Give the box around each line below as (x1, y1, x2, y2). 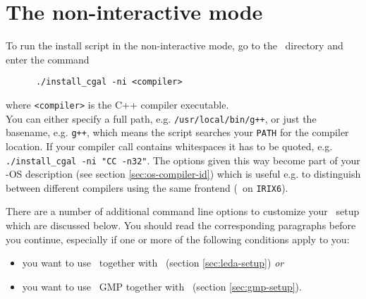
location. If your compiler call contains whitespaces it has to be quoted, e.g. (6, 138, 333, 153)
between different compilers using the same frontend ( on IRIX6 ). (6, 180, 288, 195)
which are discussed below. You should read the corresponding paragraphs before (6, 218, 356, 233)
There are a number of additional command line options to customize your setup (6, 204, 360, 219)
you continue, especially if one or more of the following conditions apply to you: (6, 231, 350, 246)
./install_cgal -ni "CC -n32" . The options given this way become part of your (6, 152, 360, 167)
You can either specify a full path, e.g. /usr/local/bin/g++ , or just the (6, 111, 317, 126)
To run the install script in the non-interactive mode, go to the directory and (6, 38, 343, 53)
